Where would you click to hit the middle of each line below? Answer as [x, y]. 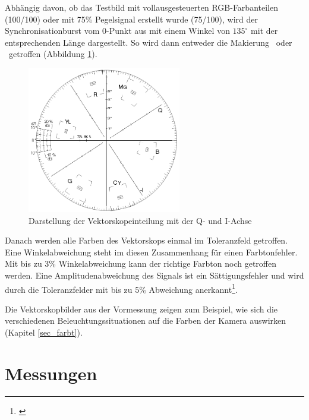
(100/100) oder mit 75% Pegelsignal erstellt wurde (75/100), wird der [131, 19]
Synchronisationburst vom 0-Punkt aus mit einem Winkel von [117, 31]
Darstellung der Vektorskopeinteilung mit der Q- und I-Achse [140, 220]
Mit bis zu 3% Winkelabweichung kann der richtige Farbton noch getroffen [141, 263]
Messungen [51, 373]
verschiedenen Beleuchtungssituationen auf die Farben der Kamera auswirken [146, 320]
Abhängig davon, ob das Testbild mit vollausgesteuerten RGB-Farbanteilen [141, 7]
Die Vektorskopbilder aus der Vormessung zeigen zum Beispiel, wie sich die [141, 309]
